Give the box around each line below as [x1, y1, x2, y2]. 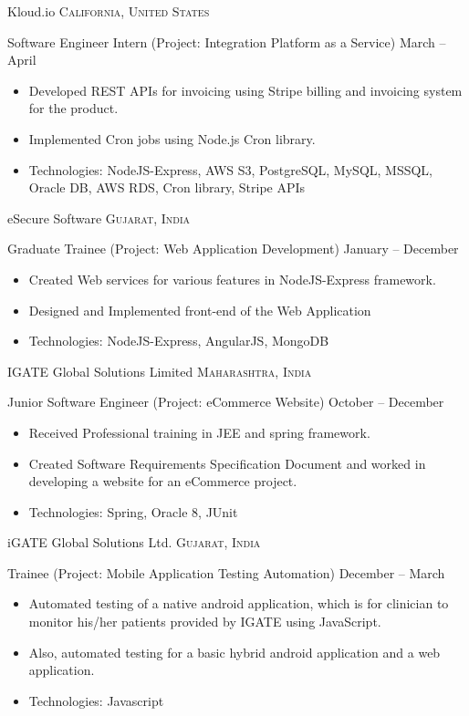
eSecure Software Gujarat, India [7, 208, 191, 227]
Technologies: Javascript [28, 690, 164, 710]
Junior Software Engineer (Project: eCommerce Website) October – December [7, 392, 444, 411]
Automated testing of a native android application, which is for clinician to [28, 594, 449, 613]
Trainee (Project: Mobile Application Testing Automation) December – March [7, 563, 445, 582]
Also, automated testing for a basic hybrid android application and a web [28, 642, 441, 661]
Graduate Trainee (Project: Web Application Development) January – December [7, 239, 459, 258]
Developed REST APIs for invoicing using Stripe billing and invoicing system [28, 80, 463, 99]
